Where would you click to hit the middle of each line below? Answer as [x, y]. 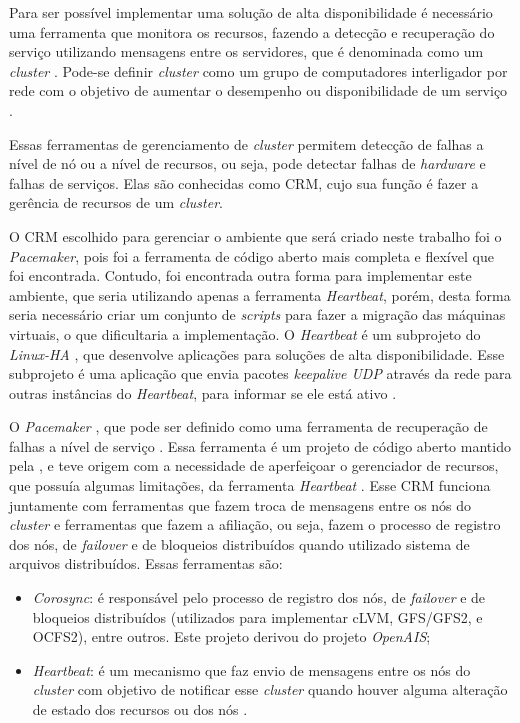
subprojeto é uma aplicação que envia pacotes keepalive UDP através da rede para [260, 373]
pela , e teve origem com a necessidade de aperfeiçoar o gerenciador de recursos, [254, 465]
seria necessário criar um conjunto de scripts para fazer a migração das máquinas [257, 314]
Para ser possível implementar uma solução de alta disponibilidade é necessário [251, 12]
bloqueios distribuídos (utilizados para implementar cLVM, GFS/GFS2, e [257, 616]
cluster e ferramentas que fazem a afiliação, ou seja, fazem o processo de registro [255, 524]
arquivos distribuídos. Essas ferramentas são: [146, 563]
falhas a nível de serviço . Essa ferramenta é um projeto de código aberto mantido [260, 445]
